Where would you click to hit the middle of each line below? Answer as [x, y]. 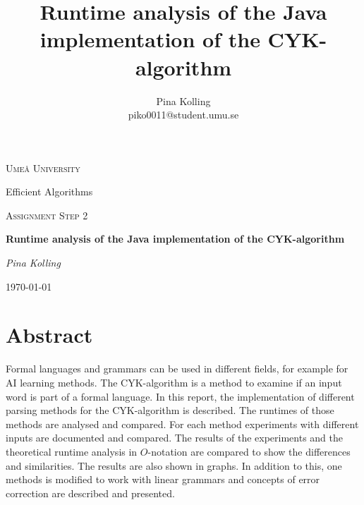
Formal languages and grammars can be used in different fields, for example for [177, 369]
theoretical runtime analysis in [72, 451]
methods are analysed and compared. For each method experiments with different [182, 424]
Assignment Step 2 [47, 215]
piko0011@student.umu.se [183, 115]
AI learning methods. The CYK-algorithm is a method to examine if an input [174, 382]
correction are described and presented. [90, 493]
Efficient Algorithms [49, 191]
